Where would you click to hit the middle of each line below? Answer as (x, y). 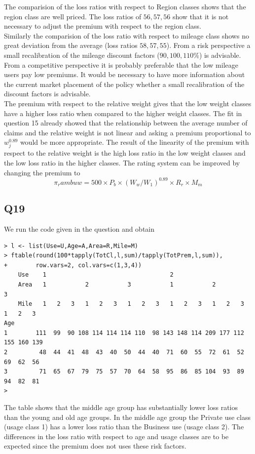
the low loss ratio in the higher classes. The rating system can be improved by (122, 163)
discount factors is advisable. (47, 94)
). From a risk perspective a (208, 45)
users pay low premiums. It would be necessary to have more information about (125, 74)
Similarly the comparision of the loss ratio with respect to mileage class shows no (127, 35)
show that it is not (200, 16)
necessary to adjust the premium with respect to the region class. (103, 26)
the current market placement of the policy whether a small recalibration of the (124, 84)
